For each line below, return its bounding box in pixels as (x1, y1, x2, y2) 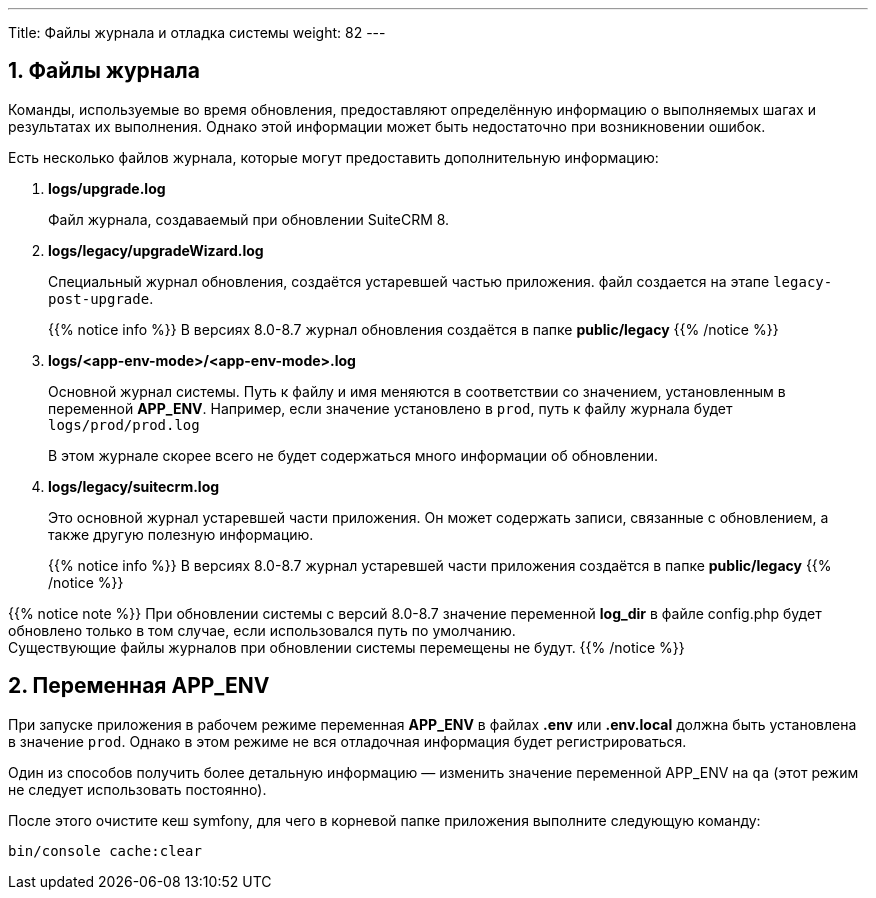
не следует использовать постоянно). (8, 780, 267, 798)
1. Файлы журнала (8, 58, 200, 84)
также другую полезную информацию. (48, 525, 314, 543)
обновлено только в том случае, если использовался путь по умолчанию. (8, 621, 516, 639)
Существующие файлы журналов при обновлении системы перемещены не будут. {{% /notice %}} (8, 638, 685, 656)
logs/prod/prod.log (48, 416, 200, 433)
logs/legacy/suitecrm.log (48, 477, 220, 495)
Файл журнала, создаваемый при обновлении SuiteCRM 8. (48, 210, 450, 228)
